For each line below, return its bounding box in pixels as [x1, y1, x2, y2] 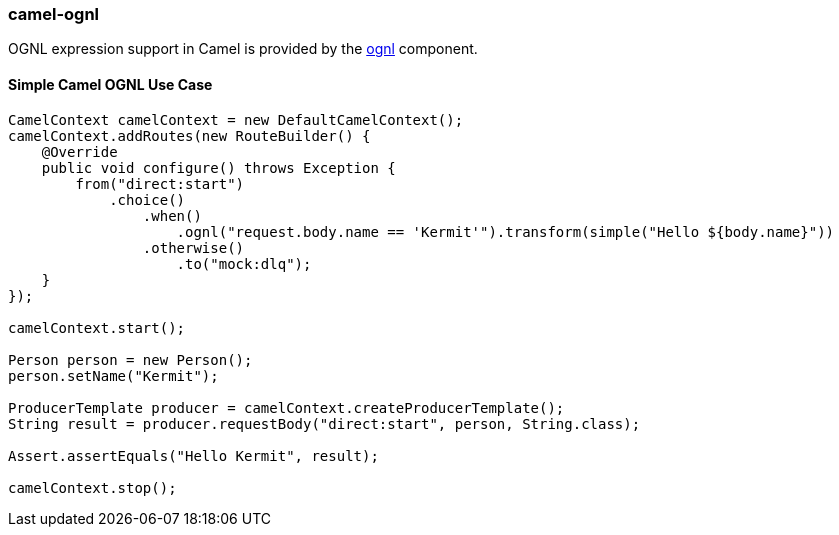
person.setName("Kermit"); [8, 367, 219, 384]
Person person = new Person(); [8, 351, 253, 368]
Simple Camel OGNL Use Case [8, 75, 213, 93]
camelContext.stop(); [8, 479, 177, 496]
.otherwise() [142, 239, 245, 256]
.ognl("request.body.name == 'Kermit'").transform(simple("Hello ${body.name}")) [176, 223, 835, 240]
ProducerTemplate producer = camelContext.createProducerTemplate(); [8, 399, 565, 416]
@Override [41, 143, 118, 160]
